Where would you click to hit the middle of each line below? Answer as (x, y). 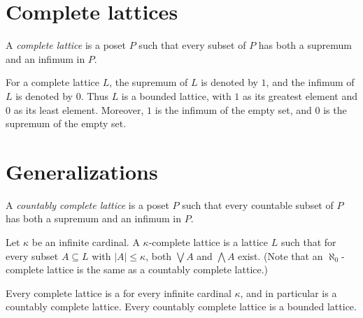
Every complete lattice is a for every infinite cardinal (119, 292)
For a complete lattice (52, 82)
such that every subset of (192, 45)
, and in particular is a (289, 292)
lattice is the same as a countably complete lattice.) (158, 269)
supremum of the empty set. (66, 123)
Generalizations (82, 171)
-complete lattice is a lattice (208, 242)
